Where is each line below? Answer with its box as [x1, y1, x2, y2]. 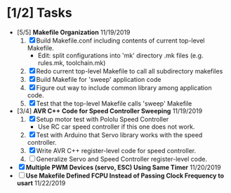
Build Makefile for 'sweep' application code [36, 75, 161, 83]
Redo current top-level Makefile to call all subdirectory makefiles [36, 66, 223, 75]
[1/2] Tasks [6, 5, 72, 21]
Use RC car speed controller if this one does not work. [37, 122, 195, 131]
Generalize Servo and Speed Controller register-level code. [36, 155, 208, 163]
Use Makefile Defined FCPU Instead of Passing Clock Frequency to [25, 171, 225, 180]
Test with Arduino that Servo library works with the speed [36, 131, 203, 139]
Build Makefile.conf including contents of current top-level [36, 36, 205, 45]
